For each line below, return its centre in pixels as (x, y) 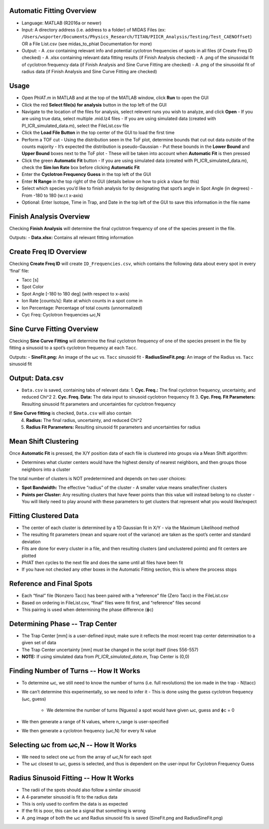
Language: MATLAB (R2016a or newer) (62, 23)
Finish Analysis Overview (50, 216)
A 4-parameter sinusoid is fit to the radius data (70, 797)
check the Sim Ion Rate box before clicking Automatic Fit (81, 167)
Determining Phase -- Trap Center (63, 623)
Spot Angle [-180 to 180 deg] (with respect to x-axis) (75, 293)
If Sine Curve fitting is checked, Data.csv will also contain (70, 413)
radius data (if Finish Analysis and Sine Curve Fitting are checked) (89, 72)
